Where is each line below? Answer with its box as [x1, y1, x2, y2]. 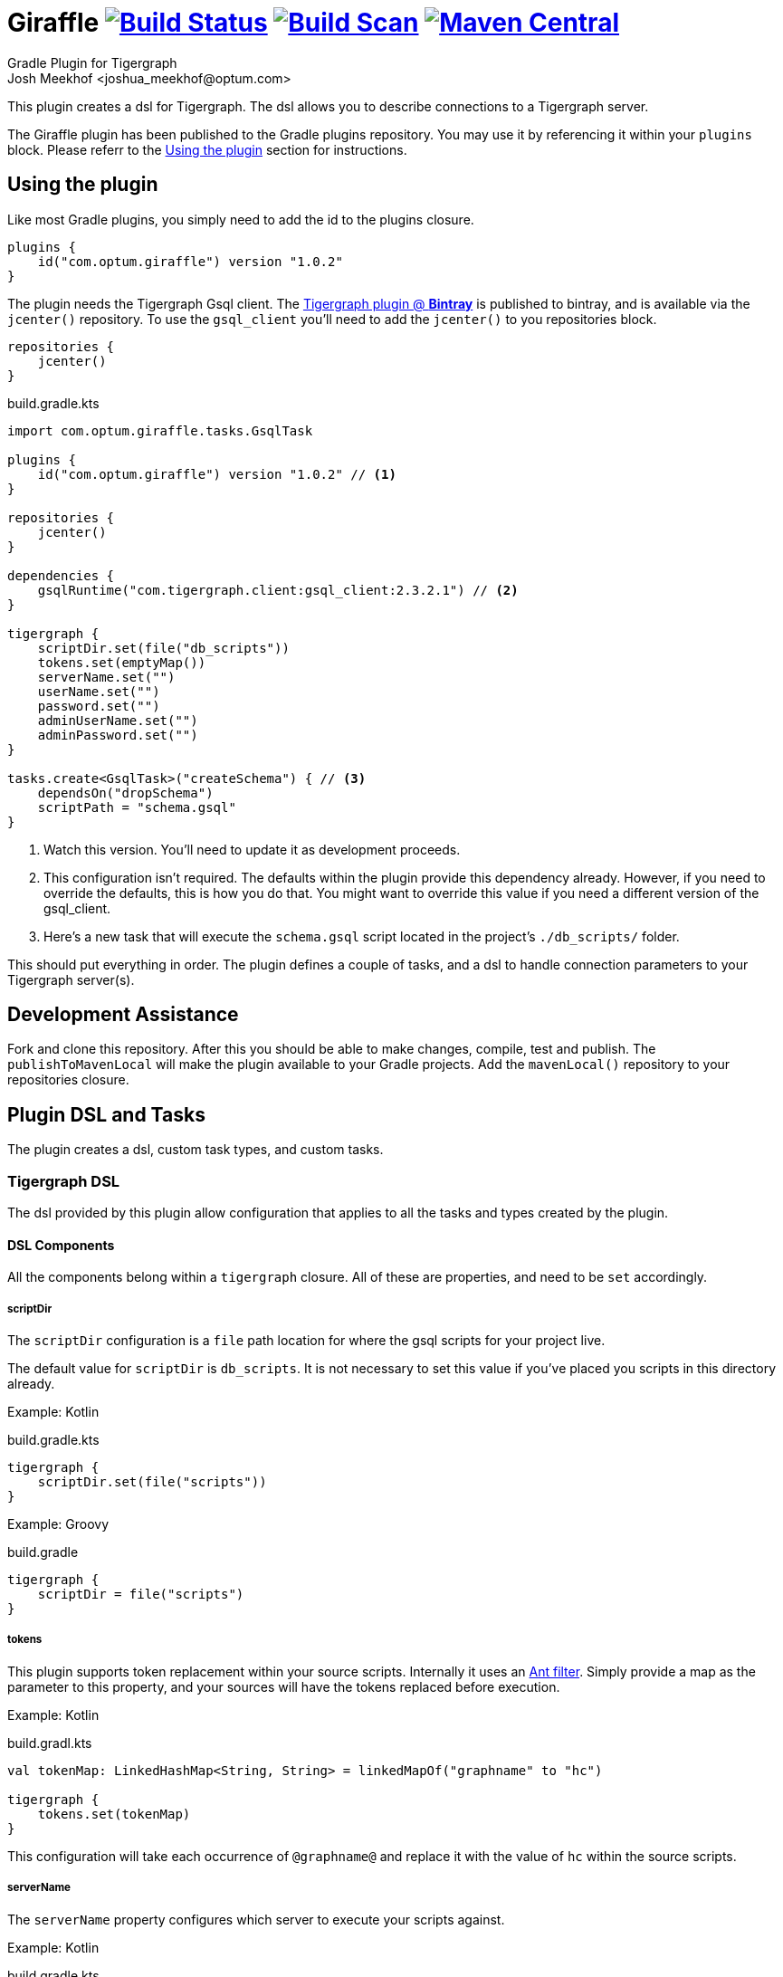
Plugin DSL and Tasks [7, 1103, 205, 1126]
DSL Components [7, 1237, 115, 1253]
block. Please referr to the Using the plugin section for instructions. [7, 141, 407, 158]
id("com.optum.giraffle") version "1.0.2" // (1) [37, 466, 396, 482]
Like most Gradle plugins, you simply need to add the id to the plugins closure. [7, 211, 474, 227]
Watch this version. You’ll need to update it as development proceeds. [43, 841, 461, 857]
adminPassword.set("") [37, 727, 198, 742]
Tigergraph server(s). [7, 971, 135, 988]
